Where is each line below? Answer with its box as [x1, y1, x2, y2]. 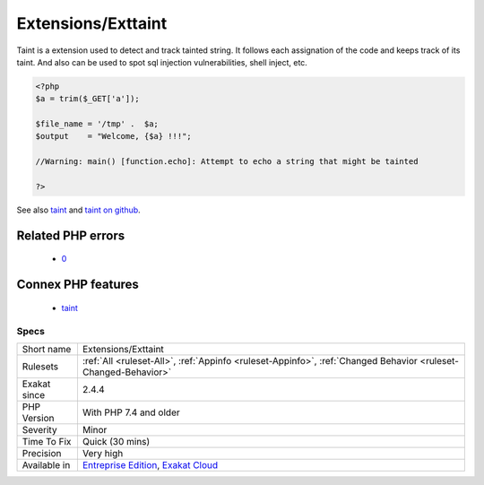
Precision [22, 446, 62, 459]
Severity [22, 423, 57, 436]
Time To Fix [22, 435, 72, 447]
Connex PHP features [16, 277, 139, 292]
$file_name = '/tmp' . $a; [35, 119, 159, 129]
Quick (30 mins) [82, 435, 151, 447]
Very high [82, 446, 124, 459]
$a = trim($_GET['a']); [35, 94, 141, 104]
